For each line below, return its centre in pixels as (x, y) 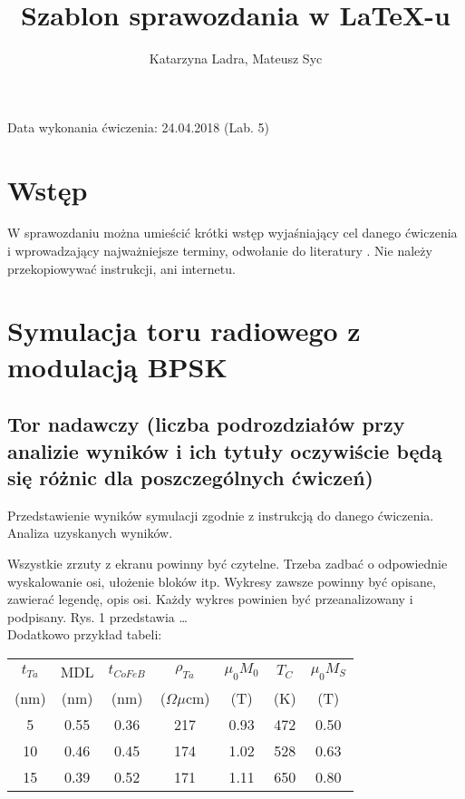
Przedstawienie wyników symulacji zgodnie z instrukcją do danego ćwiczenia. (221, 515)
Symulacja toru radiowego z (184, 331)
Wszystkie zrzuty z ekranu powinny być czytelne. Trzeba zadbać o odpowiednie (228, 563)
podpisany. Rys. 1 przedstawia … (97, 616)
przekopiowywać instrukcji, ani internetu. (121, 268)
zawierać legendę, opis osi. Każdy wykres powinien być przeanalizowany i (210, 599)
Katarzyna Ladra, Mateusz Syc (236, 58)
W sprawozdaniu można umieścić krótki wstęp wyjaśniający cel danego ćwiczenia (232, 233)
